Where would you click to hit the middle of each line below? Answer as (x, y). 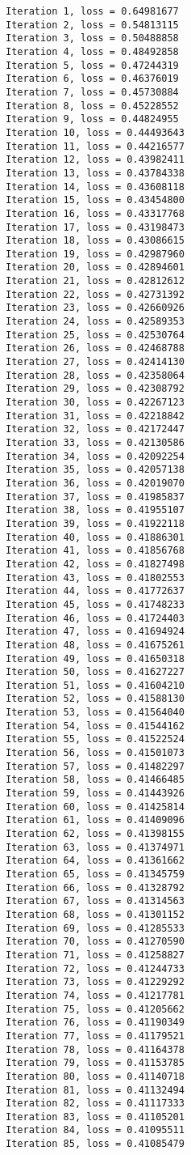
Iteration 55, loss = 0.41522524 (95, 739)
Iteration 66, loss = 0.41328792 (95, 887)
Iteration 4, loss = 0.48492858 (92, 51)
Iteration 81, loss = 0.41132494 (95, 1090)
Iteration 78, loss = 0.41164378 (95, 1049)
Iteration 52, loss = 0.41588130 (95, 699)
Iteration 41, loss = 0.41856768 (95, 551)
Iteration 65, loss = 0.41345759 (95, 874)
